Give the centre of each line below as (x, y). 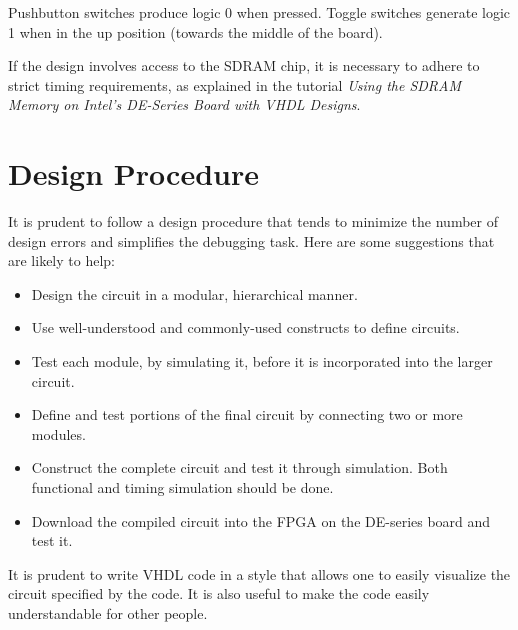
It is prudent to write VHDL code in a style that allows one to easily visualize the (259, 573)
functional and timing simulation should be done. (182, 487)
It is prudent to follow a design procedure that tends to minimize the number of (253, 221)
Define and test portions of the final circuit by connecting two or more (247, 414)
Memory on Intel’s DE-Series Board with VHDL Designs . (184, 104)
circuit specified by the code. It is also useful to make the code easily (219, 593)
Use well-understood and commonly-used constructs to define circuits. (245, 327)
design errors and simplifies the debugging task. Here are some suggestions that (251, 240)
